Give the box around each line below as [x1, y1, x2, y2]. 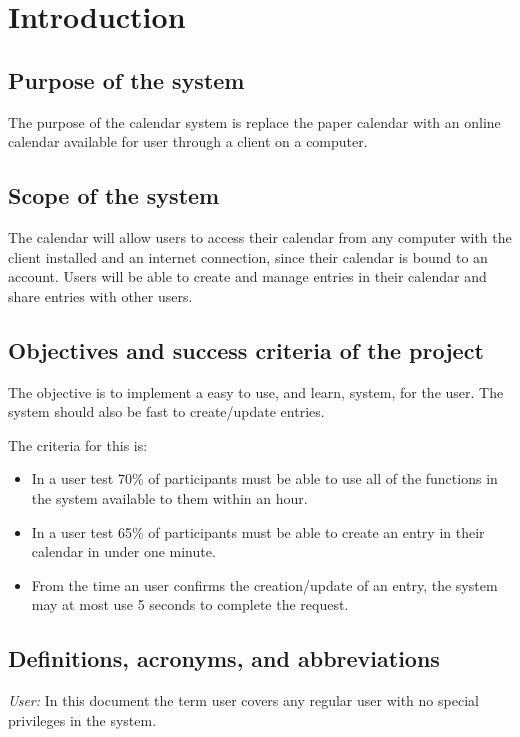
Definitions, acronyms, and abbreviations [8, 643, 440, 674]
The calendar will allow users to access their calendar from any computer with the [8, 226, 512, 247]
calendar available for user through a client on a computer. [8, 131, 368, 152]
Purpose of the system [8, 64, 245, 95]
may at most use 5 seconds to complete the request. [31, 594, 349, 615]
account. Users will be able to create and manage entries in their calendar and [8, 266, 487, 287]
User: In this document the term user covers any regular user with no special [8, 690, 479, 711]
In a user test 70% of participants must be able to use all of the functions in [31, 468, 498, 489]
